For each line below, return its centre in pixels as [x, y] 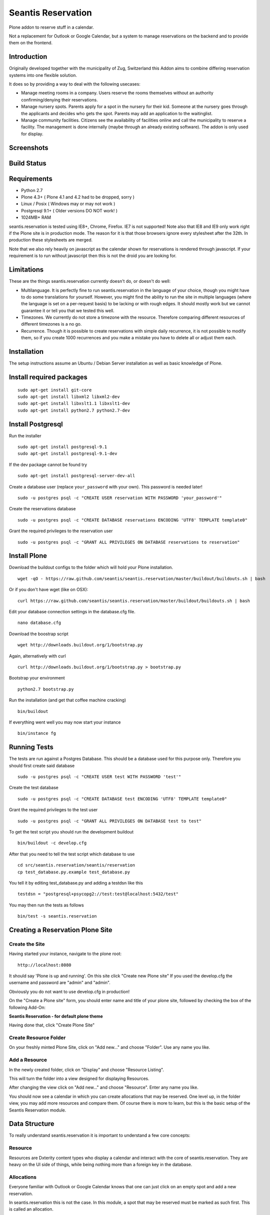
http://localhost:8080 [45, 965]
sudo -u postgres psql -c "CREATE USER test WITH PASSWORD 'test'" [99, 777]
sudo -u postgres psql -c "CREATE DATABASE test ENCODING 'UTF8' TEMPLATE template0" [122, 799]
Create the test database [34, 788]
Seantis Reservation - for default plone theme [56, 1016]
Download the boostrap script [39, 634]
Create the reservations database [42, 509]
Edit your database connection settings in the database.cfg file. [72, 612]
